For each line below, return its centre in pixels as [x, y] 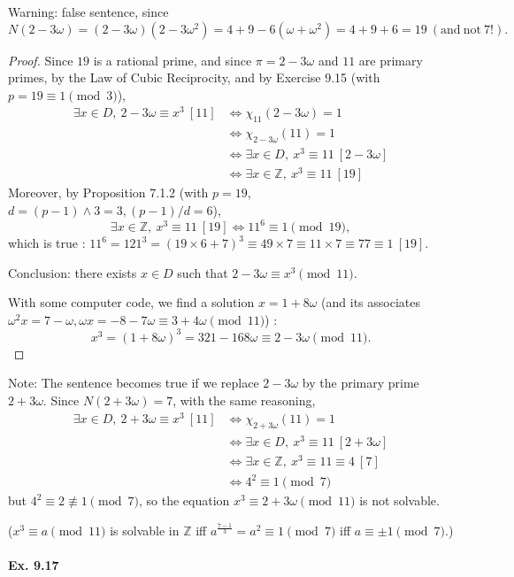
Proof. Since [41, 60]
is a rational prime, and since [173, 60]
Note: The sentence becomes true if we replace [134, 383]
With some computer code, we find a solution [131, 302]
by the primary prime [361, 383]
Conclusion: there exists [73, 272]
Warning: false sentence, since [88, 12]
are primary [391, 60]
